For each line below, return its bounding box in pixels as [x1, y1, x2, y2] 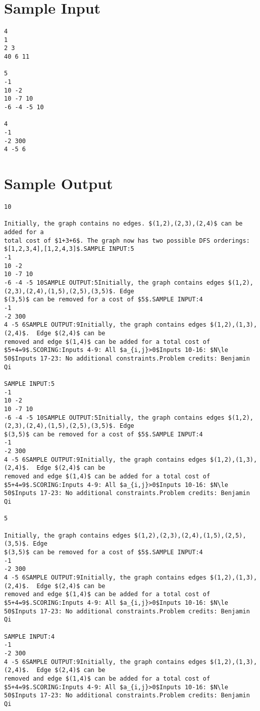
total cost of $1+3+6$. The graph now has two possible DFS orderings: [4, 237, 250, 244]
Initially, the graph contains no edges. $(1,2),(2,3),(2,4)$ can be [4, 220, 243, 228]
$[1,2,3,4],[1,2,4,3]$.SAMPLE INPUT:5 [4, 245, 134, 253]
